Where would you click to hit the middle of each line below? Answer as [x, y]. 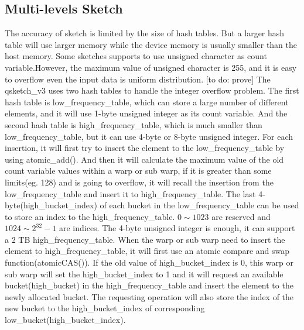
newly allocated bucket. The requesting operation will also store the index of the [149, 296]
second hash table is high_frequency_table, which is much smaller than [134, 124]
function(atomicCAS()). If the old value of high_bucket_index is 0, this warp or [149, 262]
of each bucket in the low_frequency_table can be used [199, 205]
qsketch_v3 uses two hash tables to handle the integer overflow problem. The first [152, 90]
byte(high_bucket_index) [51, 205]
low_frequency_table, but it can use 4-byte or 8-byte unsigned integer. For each [149, 136]
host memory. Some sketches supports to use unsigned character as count [136, 56]
